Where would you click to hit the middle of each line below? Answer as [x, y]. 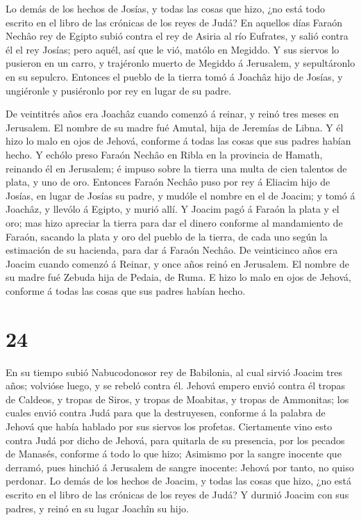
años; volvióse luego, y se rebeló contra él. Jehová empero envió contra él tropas [176, 385]
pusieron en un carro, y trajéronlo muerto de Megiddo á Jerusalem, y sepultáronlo [180, 63]
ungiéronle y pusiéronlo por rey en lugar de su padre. [119, 90]
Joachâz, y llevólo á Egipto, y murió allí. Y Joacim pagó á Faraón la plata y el [173, 209]
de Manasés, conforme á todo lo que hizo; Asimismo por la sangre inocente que [174, 454]
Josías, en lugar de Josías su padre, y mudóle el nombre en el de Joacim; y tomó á [180, 195]
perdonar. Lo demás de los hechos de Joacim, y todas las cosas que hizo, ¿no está [179, 481]
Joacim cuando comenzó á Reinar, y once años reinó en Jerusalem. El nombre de [177, 263]
